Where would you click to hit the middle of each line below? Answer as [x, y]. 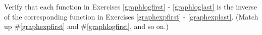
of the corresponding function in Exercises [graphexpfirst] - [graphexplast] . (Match [131, 16]
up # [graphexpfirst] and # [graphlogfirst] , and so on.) [86, 26]
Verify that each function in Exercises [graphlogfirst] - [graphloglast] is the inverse [131, 6]
